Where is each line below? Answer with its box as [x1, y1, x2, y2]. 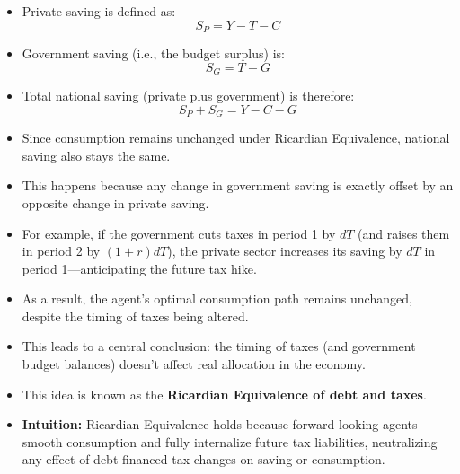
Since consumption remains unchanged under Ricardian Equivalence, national [22, 128, 450, 147]
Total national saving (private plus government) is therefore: [22, 86, 355, 105]
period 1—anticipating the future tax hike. [22, 259, 257, 277]
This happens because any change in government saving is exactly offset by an [22, 176, 454, 195]
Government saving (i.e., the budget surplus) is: [22, 44, 285, 63]
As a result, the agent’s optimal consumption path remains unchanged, [22, 289, 412, 308]
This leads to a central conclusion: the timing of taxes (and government [22, 337, 416, 355]
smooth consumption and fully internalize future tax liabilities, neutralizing [22, 432, 438, 451]
